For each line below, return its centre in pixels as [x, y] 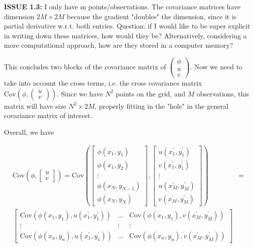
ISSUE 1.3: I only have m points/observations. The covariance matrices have [122, 6]
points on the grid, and [150, 93]
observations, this [223, 93]
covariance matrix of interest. [48, 115]
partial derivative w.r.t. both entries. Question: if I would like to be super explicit [127, 26]
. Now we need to [216, 67]
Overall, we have [29, 132]
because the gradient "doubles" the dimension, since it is [152, 16]
